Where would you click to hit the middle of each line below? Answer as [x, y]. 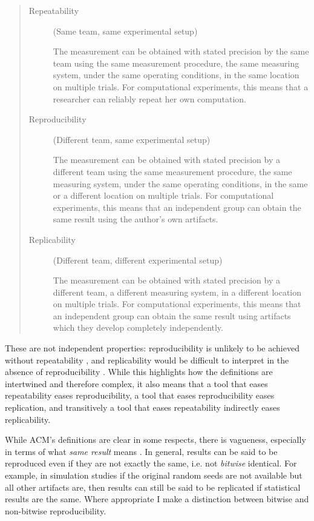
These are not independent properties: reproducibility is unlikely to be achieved [152, 348]
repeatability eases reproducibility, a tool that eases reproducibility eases [140, 395]
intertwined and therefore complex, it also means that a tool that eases [136, 383]
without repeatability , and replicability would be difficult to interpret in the [147, 360]
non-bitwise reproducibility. [56, 510]
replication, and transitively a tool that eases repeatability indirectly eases [142, 407]
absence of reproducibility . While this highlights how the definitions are [139, 372]
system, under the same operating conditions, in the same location [176, 75]
